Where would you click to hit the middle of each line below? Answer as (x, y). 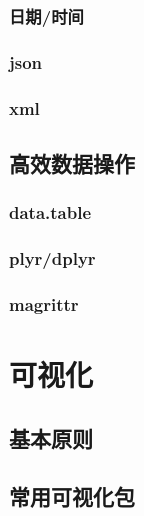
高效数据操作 (72, 162)
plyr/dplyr (52, 258)
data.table (50, 212)
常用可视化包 (72, 496)
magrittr (44, 303)
